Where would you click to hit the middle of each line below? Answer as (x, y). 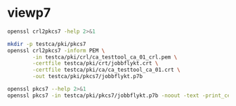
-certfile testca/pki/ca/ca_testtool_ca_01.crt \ (106, 70)
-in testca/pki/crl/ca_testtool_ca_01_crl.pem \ (105, 57)
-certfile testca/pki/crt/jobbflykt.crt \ (96, 63)
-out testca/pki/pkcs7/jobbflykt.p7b (87, 77)
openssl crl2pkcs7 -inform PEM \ (56, 50)
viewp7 (29, 13)
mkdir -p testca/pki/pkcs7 (47, 44)
